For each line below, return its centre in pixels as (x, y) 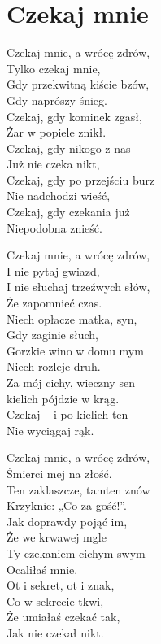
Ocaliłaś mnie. (42, 569)
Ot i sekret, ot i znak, (61, 585)
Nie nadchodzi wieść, (59, 196)
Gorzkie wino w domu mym (75, 350)
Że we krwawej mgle (57, 537)
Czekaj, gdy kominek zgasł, (74, 116)
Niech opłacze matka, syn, (72, 318)
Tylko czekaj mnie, (54, 68)
